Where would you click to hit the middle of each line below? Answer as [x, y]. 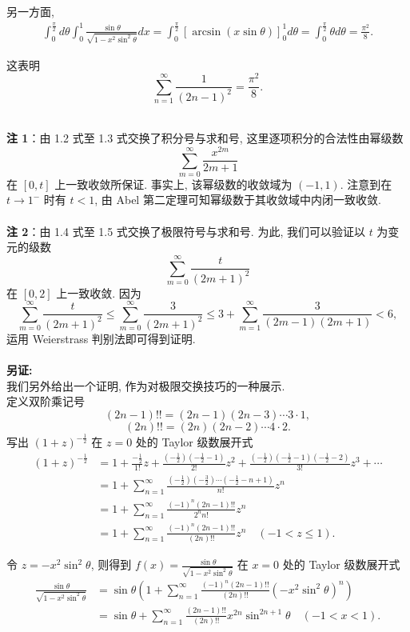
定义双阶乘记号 [46, 401]
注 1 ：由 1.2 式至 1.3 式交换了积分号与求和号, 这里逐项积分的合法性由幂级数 [205, 138]
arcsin [207, 32]
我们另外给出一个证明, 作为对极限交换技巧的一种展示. [146, 385]
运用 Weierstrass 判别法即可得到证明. [101, 338]
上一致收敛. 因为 [99, 292]
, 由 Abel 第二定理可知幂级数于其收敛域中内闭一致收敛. [238, 200]
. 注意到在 [366, 184]
